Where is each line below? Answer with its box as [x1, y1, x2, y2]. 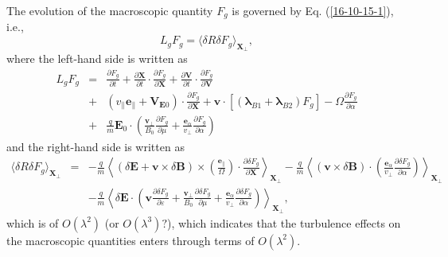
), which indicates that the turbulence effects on [166, 214, 401, 231]
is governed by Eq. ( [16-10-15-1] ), [232, 2, 394, 18]
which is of [6, 214, 59, 231]
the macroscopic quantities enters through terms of [6, 232, 255, 248]
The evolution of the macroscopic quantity [6, 2, 213, 18]
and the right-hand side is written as [6, 138, 185, 154]
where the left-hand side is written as [6, 50, 188, 67]
